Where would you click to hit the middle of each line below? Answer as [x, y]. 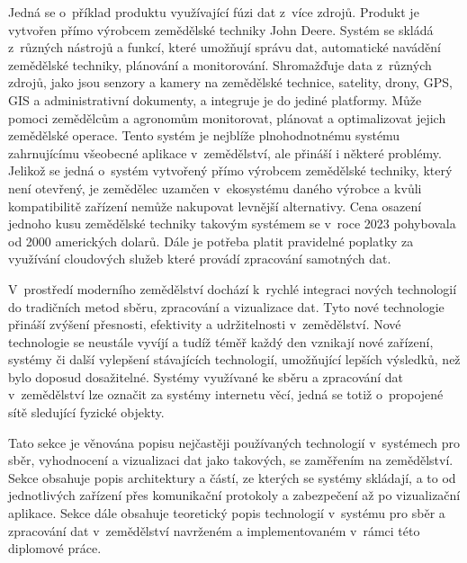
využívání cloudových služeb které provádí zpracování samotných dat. [200, 259]
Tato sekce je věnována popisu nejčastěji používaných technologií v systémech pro [234, 442]
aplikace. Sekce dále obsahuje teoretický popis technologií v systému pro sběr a [227, 513]
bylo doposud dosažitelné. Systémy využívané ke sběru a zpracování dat [206, 376]
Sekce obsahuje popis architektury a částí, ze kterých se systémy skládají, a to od [232, 477]
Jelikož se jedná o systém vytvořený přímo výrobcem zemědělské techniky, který [230, 170]
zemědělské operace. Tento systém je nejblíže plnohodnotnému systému [204, 135]
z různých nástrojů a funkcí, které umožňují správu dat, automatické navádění [225, 47]
